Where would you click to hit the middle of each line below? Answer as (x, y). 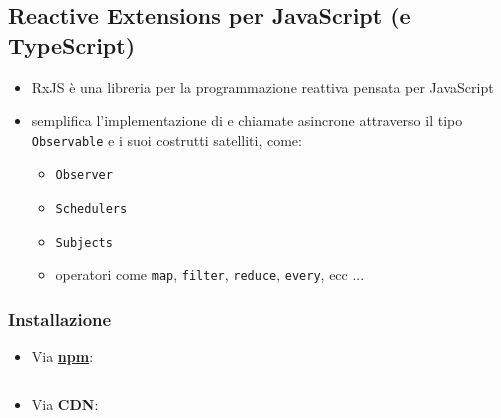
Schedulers (91, 209)
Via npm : (62, 356)
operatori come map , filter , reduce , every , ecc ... (210, 274)
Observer (84, 175)
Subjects (84, 242)
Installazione (60, 318)
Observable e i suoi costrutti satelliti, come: (166, 139)
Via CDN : (65, 403)
